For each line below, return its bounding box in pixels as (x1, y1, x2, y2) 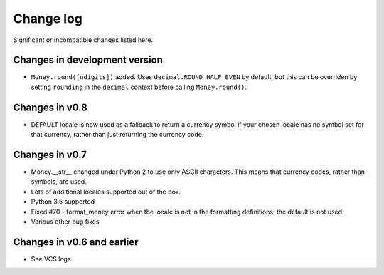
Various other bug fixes (31, 217, 100, 226)
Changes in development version (13, 54, 164, 66)
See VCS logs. (31, 254, 73, 263)
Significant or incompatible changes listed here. (13, 36, 153, 44)
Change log (13, 11, 83, 26)
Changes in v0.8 (13, 101, 88, 113)
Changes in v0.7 (13, 148, 87, 160)
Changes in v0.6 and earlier (13, 236, 139, 248)
